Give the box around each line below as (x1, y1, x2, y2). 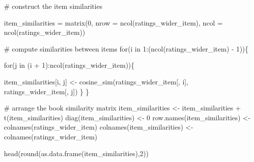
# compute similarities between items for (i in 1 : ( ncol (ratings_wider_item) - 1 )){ (4, 43, 249, 54)
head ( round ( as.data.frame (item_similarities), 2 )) (4, 148, 149, 158)
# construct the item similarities (4, 1, 103, 11)
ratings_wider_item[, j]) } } (4, 86, 89, 96)
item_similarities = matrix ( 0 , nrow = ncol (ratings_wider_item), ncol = (4, 17, 223, 27)
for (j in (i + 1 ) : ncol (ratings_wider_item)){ (4, 60, 135, 70)
